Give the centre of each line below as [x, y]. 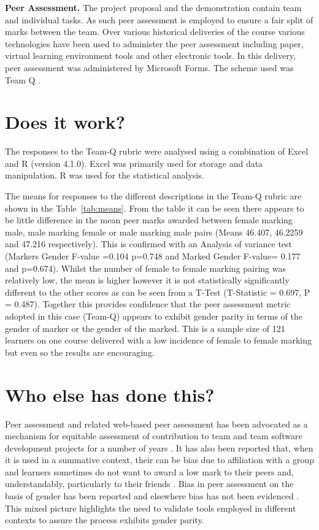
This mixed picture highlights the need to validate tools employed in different [151, 508]
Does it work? [65, 122]
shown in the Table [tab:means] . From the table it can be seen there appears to [155, 208]
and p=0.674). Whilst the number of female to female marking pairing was [146, 268]
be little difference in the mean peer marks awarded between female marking [149, 220]
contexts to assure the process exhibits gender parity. [105, 520]
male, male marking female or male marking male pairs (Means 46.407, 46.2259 [154, 232]
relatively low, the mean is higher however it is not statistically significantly [147, 280]
